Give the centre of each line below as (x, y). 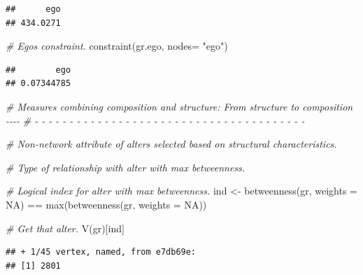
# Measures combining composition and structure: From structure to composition (179, 106)
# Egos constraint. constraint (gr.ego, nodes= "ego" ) (117, 46)
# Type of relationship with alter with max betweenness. (126, 167)
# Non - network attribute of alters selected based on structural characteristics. (171, 144)
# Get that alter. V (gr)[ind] (65, 228)
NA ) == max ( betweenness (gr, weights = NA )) (106, 204)
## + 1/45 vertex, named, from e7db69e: (101, 252)
